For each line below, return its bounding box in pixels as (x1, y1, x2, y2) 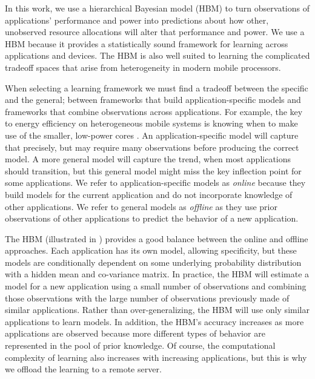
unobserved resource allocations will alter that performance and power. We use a (5, 25, 305, 38)
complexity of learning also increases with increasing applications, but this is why (5, 351, 307, 363)
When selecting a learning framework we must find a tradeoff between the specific (5, 81, 308, 94)
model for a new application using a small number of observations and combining (5, 280, 307, 292)
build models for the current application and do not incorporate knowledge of (5, 188, 293, 200)
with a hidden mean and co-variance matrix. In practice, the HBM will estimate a (5, 268, 310, 280)
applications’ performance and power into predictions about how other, (5, 13, 269, 26)
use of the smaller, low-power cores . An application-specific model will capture (5, 128, 299, 141)
